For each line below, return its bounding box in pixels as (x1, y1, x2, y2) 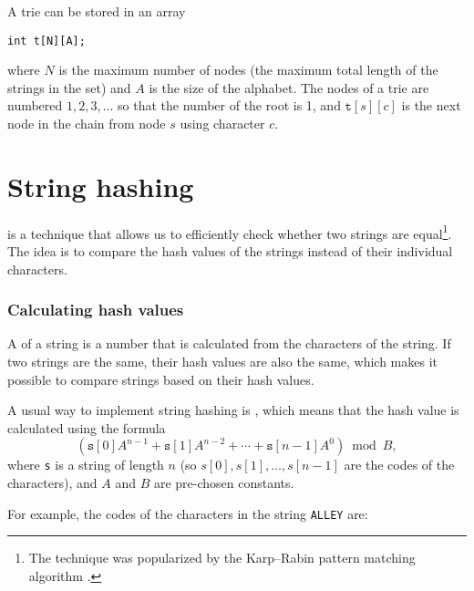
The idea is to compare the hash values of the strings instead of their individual (7, 242, 453, 260)
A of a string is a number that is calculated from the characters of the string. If (7, 334, 451, 353)
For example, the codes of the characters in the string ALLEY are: (7, 503, 368, 523)
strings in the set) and (7, 78, 131, 97)
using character (180, 114, 265, 133)
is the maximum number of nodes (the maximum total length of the (58, 60, 438, 79)
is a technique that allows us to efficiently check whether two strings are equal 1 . (7, 221, 452, 243)
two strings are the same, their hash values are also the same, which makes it (7, 352, 438, 370)
